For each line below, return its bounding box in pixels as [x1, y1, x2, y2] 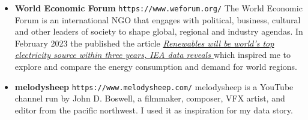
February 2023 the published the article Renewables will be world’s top [14, 36, 274, 49]
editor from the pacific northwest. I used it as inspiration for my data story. [14, 103, 293, 116]
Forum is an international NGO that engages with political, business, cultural [14, 13, 301, 26]
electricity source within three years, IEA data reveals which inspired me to [14, 48, 291, 61]
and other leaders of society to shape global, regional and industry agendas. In [14, 25, 303, 38]
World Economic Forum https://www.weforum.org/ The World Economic [14, 2, 303, 14]
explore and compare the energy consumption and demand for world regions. [14, 60, 297, 73]
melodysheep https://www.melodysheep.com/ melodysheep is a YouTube [14, 80, 294, 93]
